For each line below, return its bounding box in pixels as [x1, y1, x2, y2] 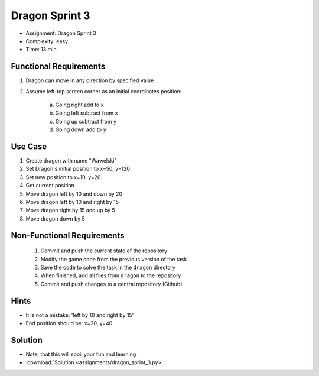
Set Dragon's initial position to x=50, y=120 [25, 166, 130, 173]
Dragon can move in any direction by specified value [25, 77, 154, 84]
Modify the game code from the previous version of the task [40, 255, 187, 262]
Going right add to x [55, 101, 105, 109]
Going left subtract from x [55, 109, 118, 116]
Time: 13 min [25, 46, 57, 53]
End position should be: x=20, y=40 [25, 320, 113, 327]
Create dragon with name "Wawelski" [25, 157, 118, 164]
